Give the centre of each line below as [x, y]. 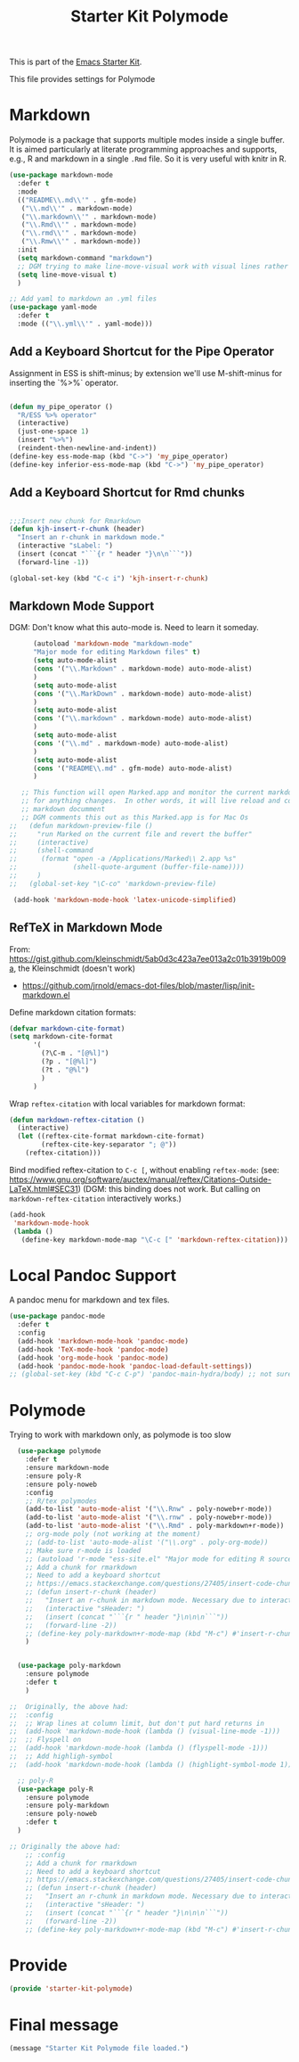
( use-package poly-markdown [69, 1666]
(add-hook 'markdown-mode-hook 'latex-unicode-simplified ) [125, 900]
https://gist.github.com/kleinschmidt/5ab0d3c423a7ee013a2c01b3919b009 [148, 958]
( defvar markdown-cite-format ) [67, 1028]
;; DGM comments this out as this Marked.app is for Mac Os [135, 817]
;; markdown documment [63, 809]
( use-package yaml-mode [53, 308]
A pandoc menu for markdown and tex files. [90, 1300]
